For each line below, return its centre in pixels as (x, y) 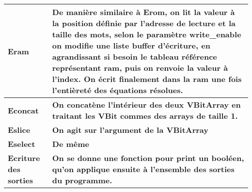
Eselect (22, 144)
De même (71, 144)
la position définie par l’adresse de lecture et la (144, 23)
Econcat (23, 110)
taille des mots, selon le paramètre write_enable (147, 34)
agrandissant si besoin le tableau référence (134, 56)
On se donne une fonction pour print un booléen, (148, 158)
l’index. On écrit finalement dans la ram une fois (147, 79)
